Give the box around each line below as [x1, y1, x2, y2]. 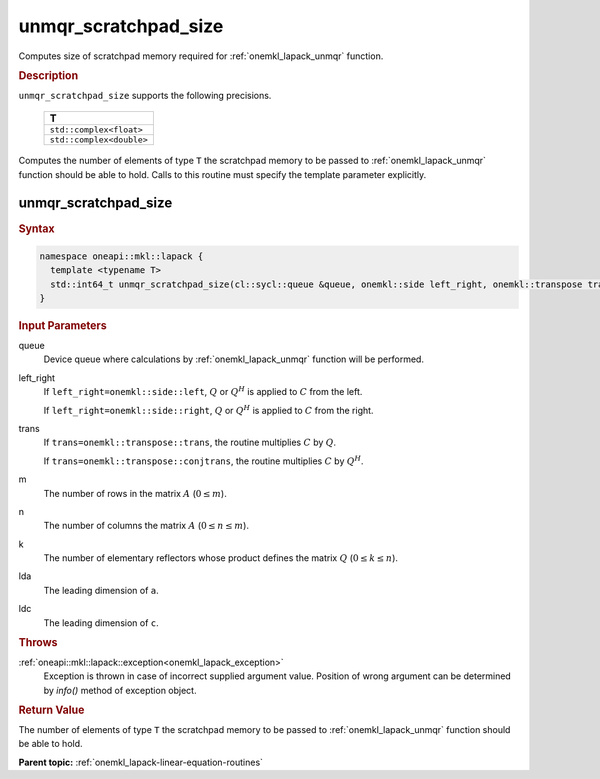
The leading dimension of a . [43, 584, 159, 596]
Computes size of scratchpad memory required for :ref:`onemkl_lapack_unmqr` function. [18, 50, 384, 62]
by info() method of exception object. [43, 684, 197, 696]
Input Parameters [18, 319, 107, 333]
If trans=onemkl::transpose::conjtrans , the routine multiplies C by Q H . [43, 454, 364, 467]
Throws [18, 636, 58, 650]
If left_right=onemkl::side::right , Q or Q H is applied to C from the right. [43, 403, 374, 416]
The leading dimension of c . [43, 616, 159, 629]
